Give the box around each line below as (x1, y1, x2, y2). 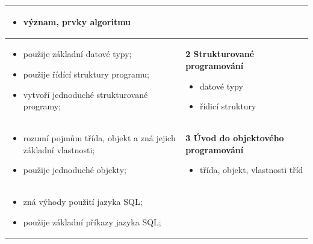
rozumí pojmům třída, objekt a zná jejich (23, 131, 176, 144)
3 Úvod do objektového (185, 131, 284, 144)
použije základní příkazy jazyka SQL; (23, 215, 161, 228)
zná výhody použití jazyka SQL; (23, 195, 143, 207)
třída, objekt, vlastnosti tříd (199, 163, 303, 176)
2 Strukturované (185, 47, 255, 60)
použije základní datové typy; (23, 47, 132, 60)
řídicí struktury (199, 100, 256, 112)
